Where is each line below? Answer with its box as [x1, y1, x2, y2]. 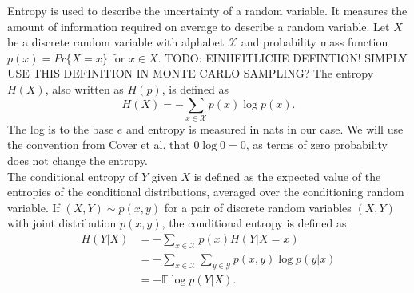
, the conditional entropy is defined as [161, 215, 347, 231]
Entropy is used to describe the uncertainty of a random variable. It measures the [7, 2, 408, 18]
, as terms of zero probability [245, 136, 388, 153]
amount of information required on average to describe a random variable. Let [7, 18, 390, 34]
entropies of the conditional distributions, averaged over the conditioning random [7, 183, 404, 200]
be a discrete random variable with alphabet [7, 34, 225, 50]
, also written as [45, 80, 124, 97]
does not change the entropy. [7, 152, 148, 169]
